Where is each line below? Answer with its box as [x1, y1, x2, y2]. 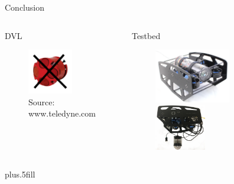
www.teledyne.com [28, 107, 96, 120]
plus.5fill [5, 168, 35, 180]
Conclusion [5, 1, 44, 13]
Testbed [131, 29, 161, 41]
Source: [28, 95, 55, 108]
